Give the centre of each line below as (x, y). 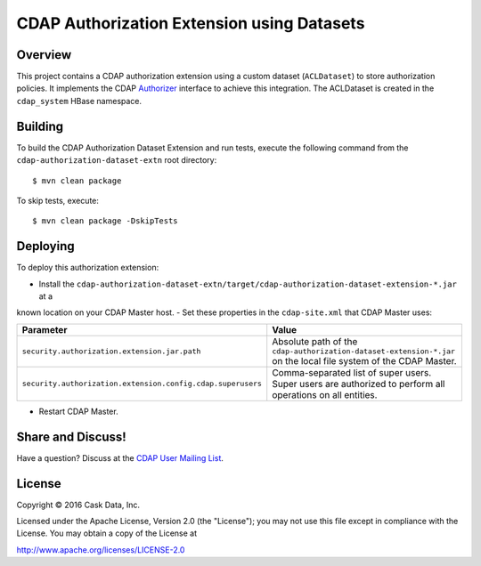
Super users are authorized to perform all (359, 384)
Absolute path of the (315, 341)
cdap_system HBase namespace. (79, 101)
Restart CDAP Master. (79, 411)
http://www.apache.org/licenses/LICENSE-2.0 (101, 550)
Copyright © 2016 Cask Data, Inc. (78, 505)
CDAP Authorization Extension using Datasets (191, 23)
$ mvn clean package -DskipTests (105, 221)
